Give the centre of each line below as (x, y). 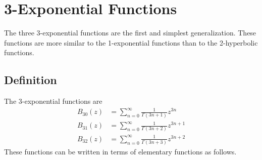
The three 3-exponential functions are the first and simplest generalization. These (130, 33)
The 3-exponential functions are (53, 101)
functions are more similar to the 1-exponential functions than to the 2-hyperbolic (131, 42)
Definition (31, 80)
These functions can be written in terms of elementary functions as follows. (120, 152)
